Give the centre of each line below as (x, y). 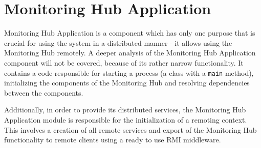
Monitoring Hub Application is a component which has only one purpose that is (130, 33)
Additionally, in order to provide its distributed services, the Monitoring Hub (125, 110)
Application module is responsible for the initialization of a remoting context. (126, 119)
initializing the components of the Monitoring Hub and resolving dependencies (127, 83)
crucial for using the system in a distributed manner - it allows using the (118, 42)
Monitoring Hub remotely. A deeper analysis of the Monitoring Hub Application (130, 53)
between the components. (44, 92)
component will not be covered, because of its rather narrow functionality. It (124, 62)
